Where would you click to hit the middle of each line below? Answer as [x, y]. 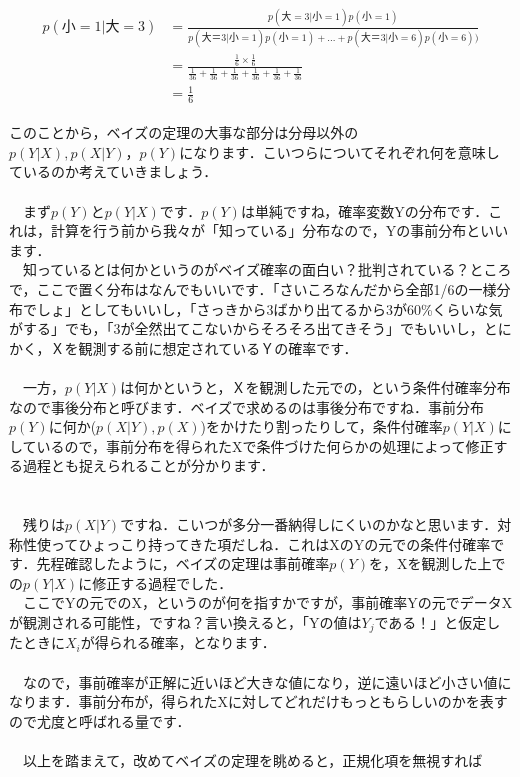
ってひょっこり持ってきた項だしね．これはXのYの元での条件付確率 [270, 543]
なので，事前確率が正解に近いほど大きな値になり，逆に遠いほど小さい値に [267, 681]
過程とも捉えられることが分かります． [148, 465]
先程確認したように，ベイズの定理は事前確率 [183, 563]
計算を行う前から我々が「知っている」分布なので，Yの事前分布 [258, 230]
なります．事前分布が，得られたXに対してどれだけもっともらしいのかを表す [258, 701]
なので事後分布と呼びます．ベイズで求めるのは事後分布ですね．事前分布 [247, 406]
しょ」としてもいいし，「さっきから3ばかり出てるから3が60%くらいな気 [269, 308]
